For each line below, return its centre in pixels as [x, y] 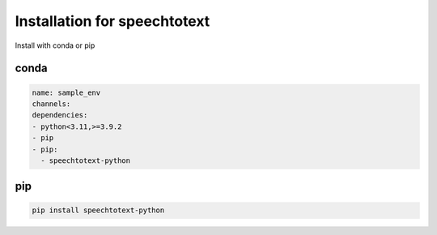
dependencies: [60, 115]
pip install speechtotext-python [98, 210]
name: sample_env [66, 92]
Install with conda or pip [55, 45]
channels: [51, 104]
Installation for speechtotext [112, 21]
